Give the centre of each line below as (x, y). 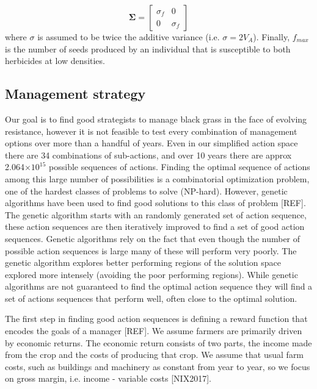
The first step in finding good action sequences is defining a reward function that (156, 319)
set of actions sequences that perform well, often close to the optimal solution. (151, 298)
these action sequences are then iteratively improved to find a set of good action (155, 227)
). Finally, (271, 37)
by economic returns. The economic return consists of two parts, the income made (158, 342)
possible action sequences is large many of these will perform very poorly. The (151, 250)
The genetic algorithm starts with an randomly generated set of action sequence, (156, 214)
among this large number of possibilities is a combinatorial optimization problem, (157, 178)
